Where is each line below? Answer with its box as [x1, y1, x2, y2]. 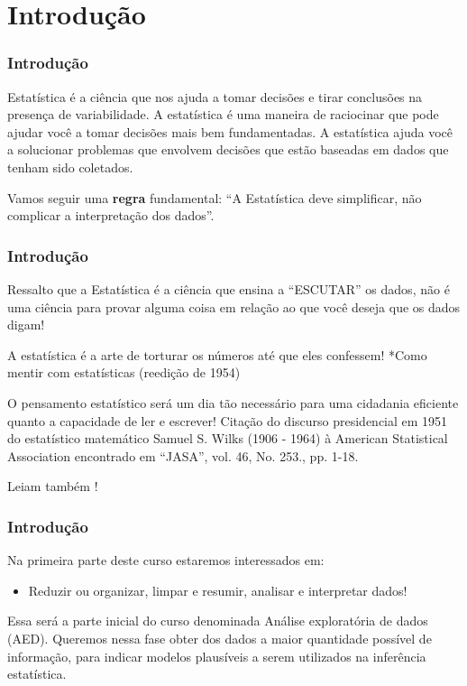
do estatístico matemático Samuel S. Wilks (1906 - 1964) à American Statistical [7, 429, 448, 448]
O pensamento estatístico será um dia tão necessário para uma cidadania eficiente [7, 393, 459, 412]
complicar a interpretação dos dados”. [7, 206, 215, 225]
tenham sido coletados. [7, 157, 133, 176]
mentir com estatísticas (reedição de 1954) [7, 363, 241, 382]
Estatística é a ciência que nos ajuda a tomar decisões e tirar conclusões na [7, 87, 423, 106]
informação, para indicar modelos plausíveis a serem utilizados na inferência [7, 646, 426, 665]
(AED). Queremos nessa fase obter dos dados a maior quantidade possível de [7, 628, 432, 647]
